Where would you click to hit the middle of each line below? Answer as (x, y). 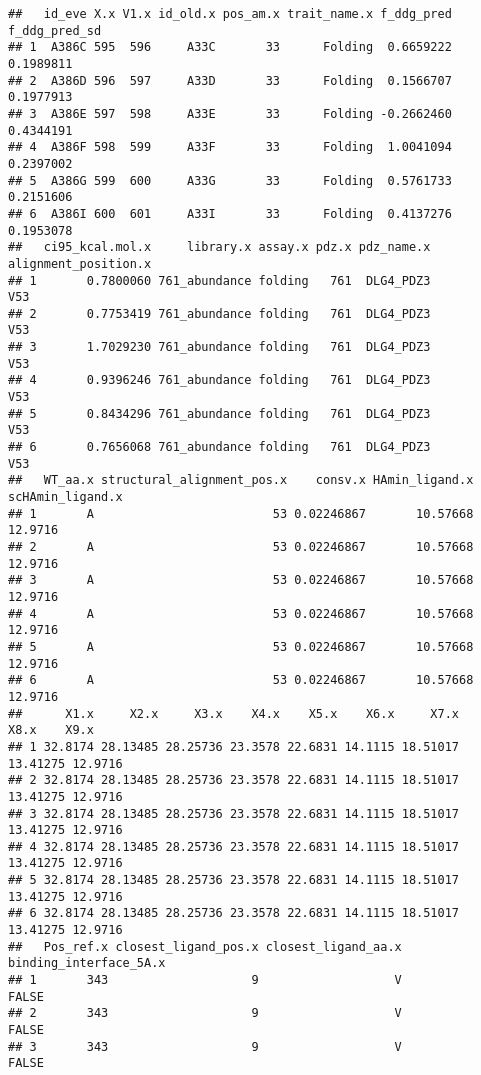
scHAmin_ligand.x (65, 497)
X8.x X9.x (51, 730)
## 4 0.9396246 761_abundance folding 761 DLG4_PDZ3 (219, 380)
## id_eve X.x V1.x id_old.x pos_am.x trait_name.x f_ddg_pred (230, 14)
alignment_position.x (80, 263)
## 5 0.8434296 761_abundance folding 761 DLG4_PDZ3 (219, 413)
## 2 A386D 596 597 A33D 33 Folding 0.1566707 (230, 80)
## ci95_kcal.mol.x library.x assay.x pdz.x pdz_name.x (219, 247)
